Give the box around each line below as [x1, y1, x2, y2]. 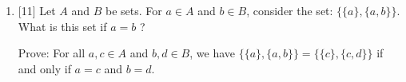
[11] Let [18, 2, 56, 18]
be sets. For [105, 2, 162, 18]
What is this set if [18, 18, 107, 34]
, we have [189, 45, 236, 61]
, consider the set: [246, 2, 333, 18]
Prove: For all [18, 45, 86, 61]
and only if [18, 60, 71, 76]
